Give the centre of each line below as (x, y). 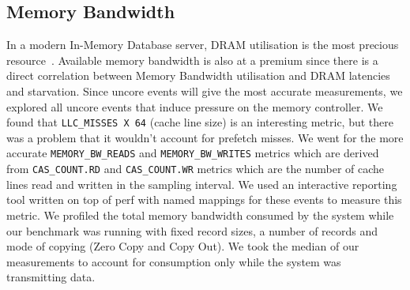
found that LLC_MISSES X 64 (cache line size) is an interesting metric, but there (200, 122)
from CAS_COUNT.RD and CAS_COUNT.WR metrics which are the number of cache (196, 169)
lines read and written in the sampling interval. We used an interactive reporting (202, 184)
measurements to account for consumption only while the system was (174, 261)
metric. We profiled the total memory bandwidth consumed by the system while (200, 215)
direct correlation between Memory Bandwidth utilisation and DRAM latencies (198, 75)
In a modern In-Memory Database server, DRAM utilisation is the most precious (203, 45)
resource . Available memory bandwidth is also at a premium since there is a (192, 60)
